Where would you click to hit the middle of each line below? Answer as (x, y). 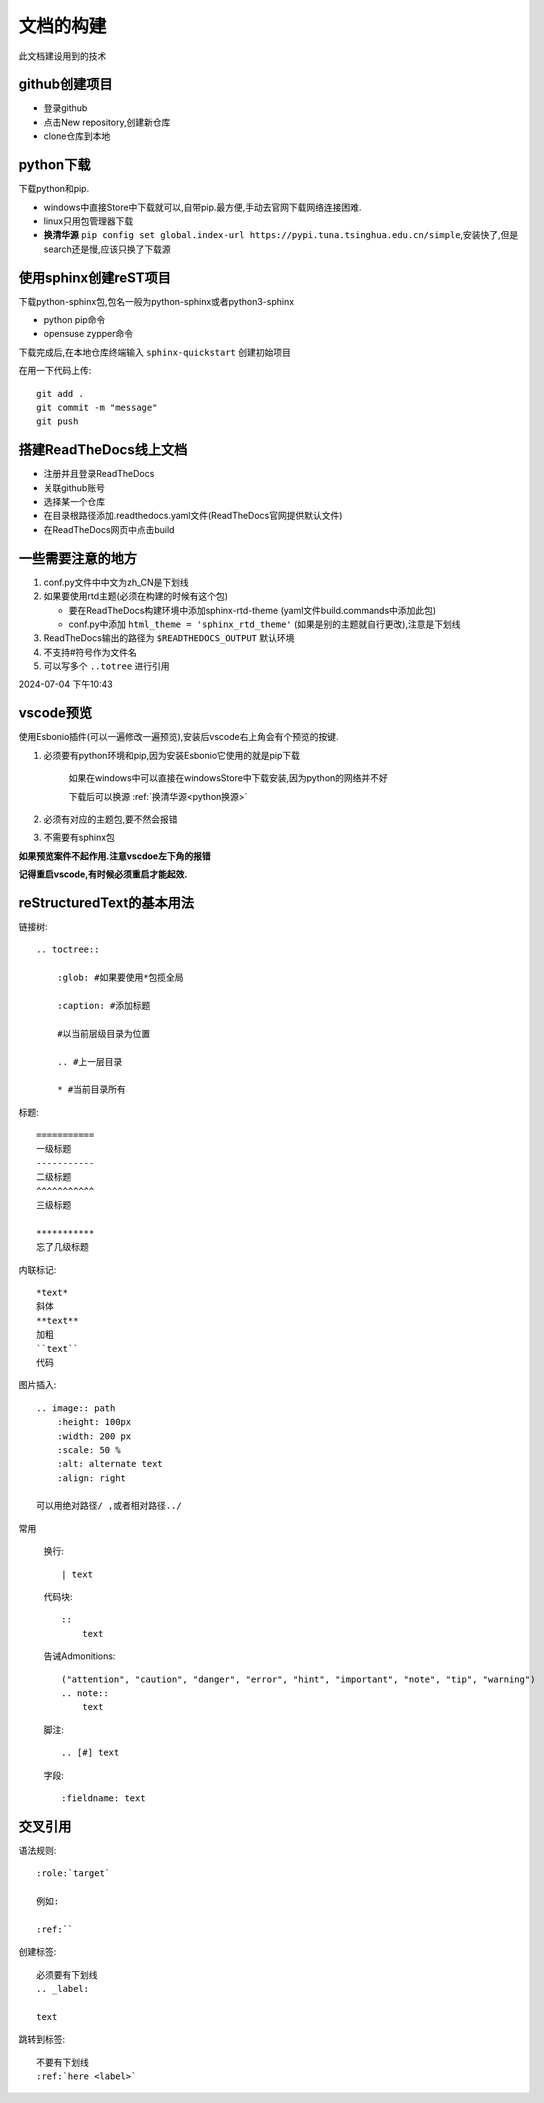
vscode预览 (55, 713)
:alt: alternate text (110, 1464)
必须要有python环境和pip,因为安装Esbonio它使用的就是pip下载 (171, 755)
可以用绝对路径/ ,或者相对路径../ (109, 1506)
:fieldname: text (103, 1798)
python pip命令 (74, 319)
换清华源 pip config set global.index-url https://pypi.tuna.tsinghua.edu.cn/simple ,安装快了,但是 (281, 235)
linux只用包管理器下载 (88, 221)
